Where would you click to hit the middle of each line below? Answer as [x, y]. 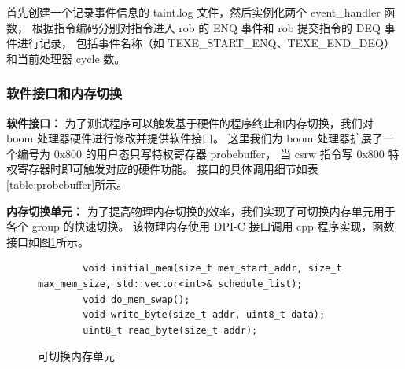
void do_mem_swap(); [136, 299]
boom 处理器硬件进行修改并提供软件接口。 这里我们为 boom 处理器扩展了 [195, 138]
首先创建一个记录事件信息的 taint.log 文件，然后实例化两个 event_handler [193, 12]
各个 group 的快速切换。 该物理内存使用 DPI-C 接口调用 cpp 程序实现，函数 [201, 226]
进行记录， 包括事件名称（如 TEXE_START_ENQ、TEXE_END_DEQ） [206, 43]
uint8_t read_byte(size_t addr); [170, 330]
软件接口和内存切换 [64, 93]
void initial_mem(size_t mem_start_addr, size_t [212, 269]
